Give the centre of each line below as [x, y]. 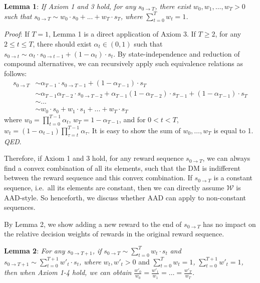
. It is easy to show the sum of [134, 130]
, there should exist [62, 43]
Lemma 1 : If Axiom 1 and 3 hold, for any [70, 6]
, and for [132, 119]
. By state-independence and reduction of [177, 53]
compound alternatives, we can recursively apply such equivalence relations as [123, 63]
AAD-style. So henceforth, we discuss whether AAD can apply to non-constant [125, 197]
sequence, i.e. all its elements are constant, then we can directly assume [114, 187]
